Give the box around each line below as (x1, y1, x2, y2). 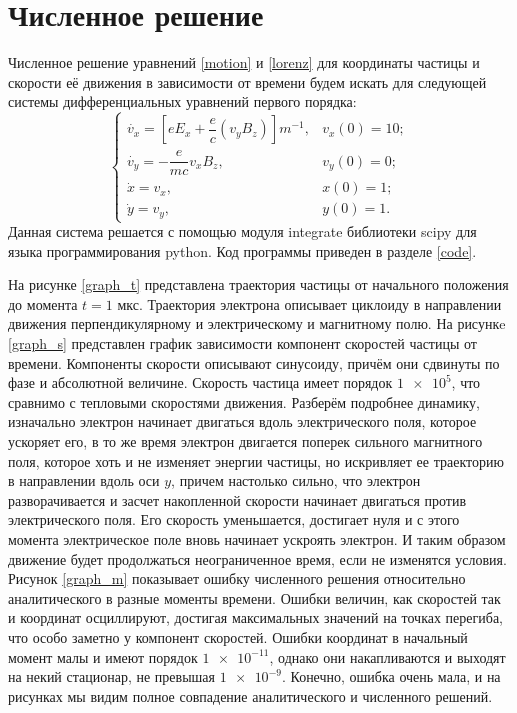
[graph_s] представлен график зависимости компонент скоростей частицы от (8, 333, 477, 354)
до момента (8, 293, 78, 314)
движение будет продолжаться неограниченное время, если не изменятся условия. (8, 548, 507, 569)
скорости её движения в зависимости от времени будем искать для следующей (8, 71, 487, 92)
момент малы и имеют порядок (8, 646, 198, 667)
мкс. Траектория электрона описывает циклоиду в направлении (117, 293, 502, 314)
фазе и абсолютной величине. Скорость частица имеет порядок (8, 372, 393, 393)
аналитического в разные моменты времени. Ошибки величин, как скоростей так (8, 587, 501, 608)
